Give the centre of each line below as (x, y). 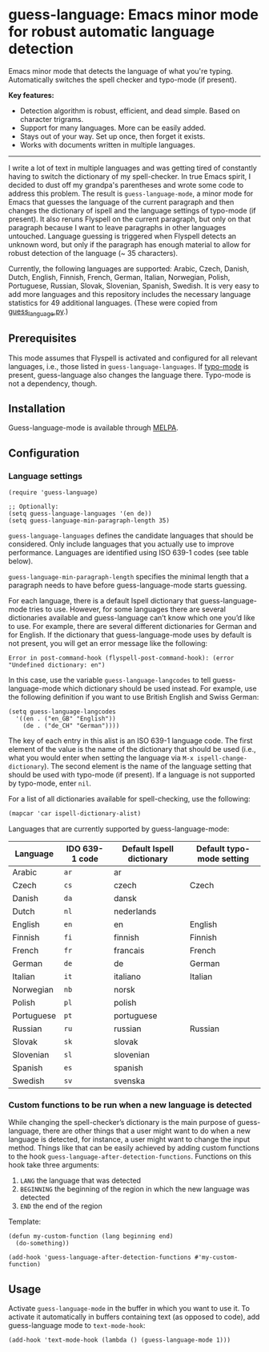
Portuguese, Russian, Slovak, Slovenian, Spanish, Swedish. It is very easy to (134, 286)
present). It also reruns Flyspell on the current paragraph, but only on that (130, 219)
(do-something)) (42, 1244)
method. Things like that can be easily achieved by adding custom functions (134, 1148)
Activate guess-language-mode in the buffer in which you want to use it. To (129, 1309)
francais (129, 950)
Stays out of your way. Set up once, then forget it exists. (112, 136)
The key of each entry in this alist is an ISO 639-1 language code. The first (130, 741)
